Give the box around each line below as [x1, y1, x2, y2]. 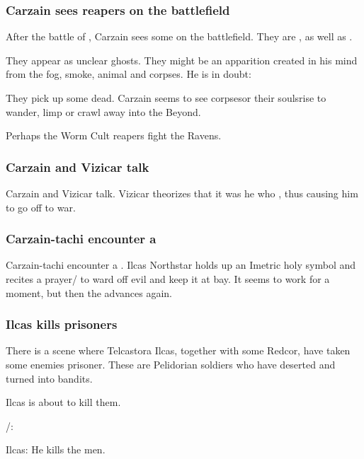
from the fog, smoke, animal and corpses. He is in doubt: [6, 66, 251, 81]
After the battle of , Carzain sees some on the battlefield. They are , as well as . [6, 29, 353, 44]
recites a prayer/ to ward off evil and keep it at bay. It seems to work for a [6, 272, 330, 286]
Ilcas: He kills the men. [6, 442, 106, 457]
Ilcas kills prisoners [6, 315, 118, 333]
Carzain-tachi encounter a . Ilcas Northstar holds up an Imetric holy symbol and [6, 257, 356, 272]
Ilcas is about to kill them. [6, 395, 121, 409]
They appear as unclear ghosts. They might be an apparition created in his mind [6, 52, 358, 67]
